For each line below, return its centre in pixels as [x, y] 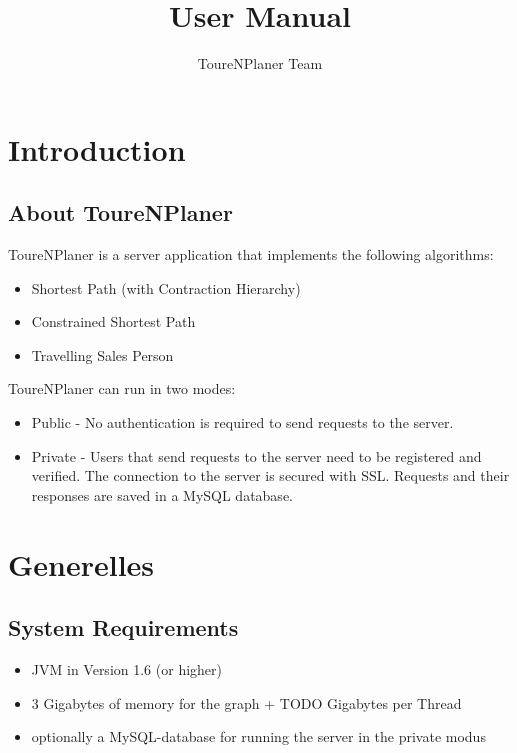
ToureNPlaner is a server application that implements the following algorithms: [251, 254]
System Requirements [123, 627]
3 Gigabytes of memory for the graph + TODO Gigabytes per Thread [246, 702]
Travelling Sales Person [102, 354]
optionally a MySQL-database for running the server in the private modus [258, 736]
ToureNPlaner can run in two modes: [122, 388]
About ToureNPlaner [120, 212]
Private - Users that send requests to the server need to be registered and [256, 455]
